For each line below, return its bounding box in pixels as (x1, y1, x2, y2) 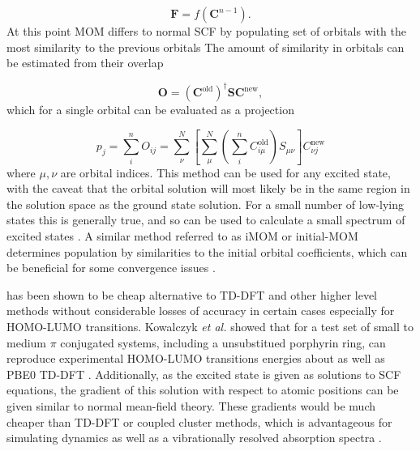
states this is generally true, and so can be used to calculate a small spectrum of (6, 211, 405, 228)
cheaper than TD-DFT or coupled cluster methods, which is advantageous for (6, 413, 392, 430)
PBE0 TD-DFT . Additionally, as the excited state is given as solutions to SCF (6, 365, 401, 382)
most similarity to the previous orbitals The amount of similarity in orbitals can (6, 38, 405, 55)
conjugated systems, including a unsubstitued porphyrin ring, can (60, 334, 386, 351)
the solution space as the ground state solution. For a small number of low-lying (6, 195, 404, 212)
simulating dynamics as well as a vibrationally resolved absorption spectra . (6, 429, 382, 446)
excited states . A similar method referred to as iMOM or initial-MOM (6, 228, 358, 245)
